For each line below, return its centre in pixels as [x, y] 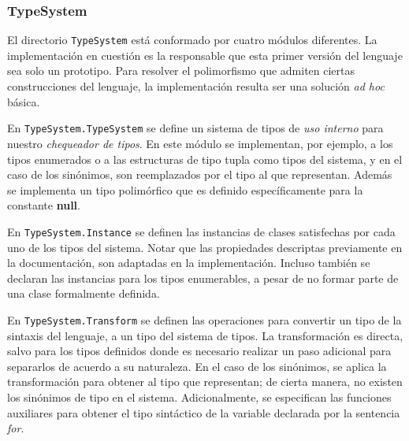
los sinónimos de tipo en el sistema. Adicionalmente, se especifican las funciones [199, 397]
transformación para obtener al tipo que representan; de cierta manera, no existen [205, 382]
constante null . [44, 205]
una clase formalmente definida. [84, 293]
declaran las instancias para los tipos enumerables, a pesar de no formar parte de [203, 278]
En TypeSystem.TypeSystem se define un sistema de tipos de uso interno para [195, 128]
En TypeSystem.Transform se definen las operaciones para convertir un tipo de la [204, 319]
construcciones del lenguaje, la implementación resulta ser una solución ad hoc [196, 86]
